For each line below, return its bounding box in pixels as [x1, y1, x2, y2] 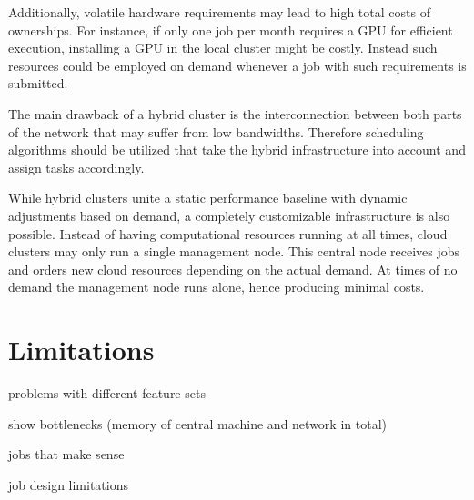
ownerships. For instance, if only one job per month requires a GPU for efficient [8, 20, 453, 39]
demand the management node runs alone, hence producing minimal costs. [8, 277, 425, 296]
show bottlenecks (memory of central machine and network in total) [8, 414, 387, 433]
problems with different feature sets [8, 384, 206, 403]
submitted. [8, 74, 68, 93]
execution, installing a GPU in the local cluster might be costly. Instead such [8, 38, 438, 57]
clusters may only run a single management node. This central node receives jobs [8, 242, 460, 261]
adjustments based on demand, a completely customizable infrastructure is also [8, 205, 450, 225]
